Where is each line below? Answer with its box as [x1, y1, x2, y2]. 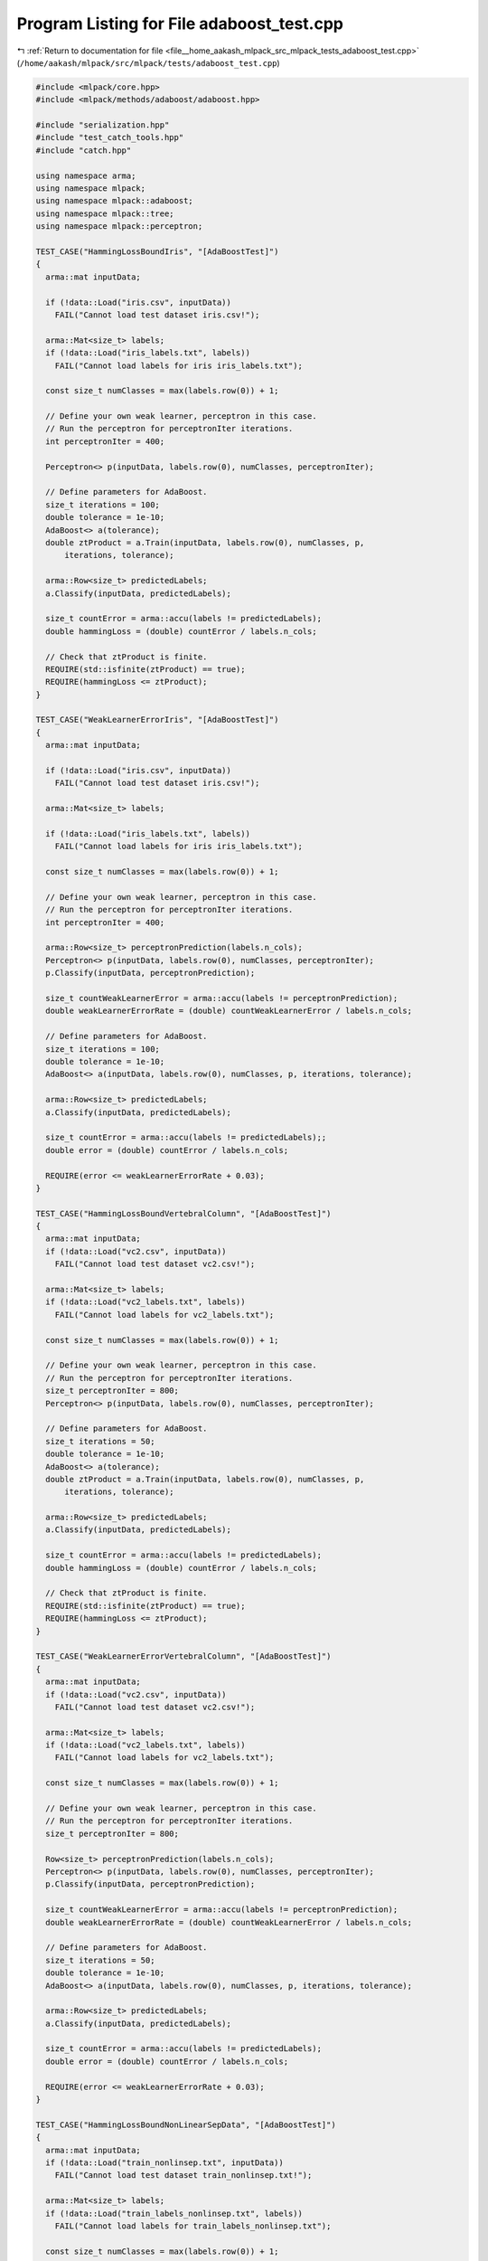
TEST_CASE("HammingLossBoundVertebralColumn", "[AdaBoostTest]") [35, 1208, 332, 1218]
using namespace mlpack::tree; [35, 208, 175, 219]
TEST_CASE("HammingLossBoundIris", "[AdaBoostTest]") [35, 247, 279, 257]
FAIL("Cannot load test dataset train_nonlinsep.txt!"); [54, 2171, 313, 2181]
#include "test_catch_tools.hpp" [35, 132, 184, 143]
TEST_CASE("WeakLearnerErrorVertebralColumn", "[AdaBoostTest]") [35, 1651, 332, 1661]
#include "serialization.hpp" [35, 120, 170, 130]
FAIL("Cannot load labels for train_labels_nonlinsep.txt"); [54, 2220, 332, 2231]
